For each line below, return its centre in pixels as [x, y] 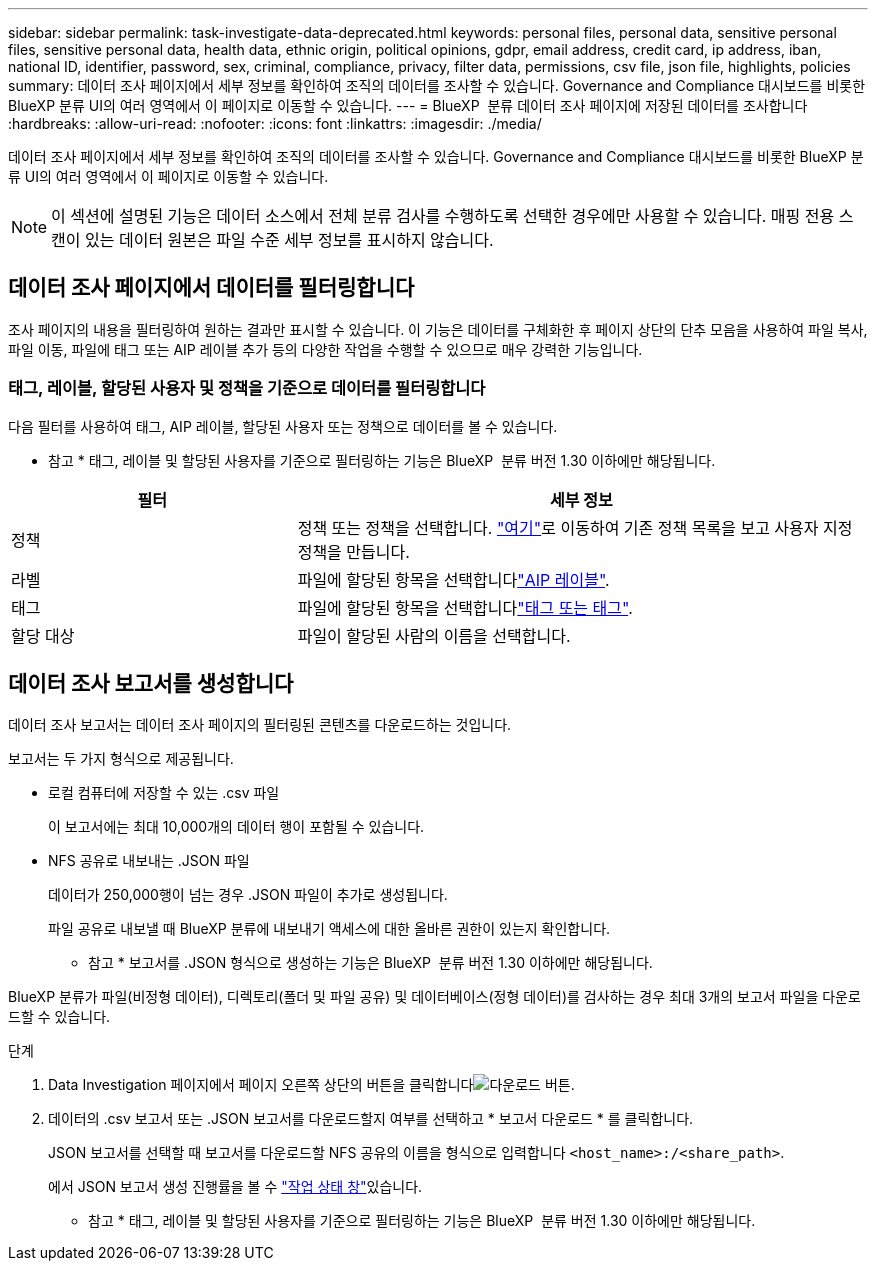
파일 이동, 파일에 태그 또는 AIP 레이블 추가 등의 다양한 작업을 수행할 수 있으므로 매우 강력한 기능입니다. [325, 349]
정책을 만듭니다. [353, 551]
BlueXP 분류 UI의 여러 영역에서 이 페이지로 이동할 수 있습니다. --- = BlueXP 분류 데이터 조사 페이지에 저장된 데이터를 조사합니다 [408, 105]
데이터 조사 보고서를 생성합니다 [151, 684]
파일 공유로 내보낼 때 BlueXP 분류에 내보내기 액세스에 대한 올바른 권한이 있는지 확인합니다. [329, 929]
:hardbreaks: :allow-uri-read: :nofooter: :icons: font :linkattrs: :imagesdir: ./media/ [275, 123]
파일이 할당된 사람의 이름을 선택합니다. [434, 635]
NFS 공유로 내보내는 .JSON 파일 [149, 861]
